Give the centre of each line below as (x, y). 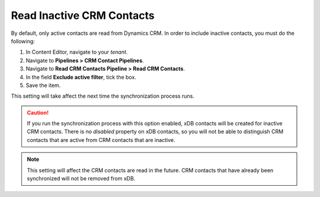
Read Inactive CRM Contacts (83, 15)
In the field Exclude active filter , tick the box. (81, 77)
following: (23, 41)
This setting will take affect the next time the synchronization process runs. (103, 96)
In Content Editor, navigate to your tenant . (77, 52)
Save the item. (43, 85)
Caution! (38, 112)
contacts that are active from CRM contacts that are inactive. (101, 140)
